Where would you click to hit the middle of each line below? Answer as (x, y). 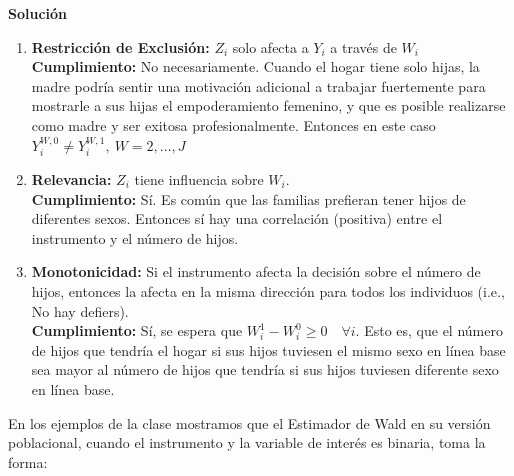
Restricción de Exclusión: (120, 46)
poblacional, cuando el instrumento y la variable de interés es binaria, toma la (247, 442)
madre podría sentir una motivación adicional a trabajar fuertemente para (258, 85)
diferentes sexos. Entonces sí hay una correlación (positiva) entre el (237, 218)
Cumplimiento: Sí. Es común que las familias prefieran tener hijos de (248, 198)
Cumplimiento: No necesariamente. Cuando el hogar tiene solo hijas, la (255, 66)
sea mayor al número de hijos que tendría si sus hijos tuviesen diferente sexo (265, 369)
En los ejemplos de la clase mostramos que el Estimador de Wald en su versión (249, 422)
